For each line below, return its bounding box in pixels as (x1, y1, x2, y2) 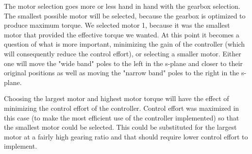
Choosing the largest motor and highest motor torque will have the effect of (4, 93, 229, 103)
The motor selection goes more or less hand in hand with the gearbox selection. (4, 1, 240, 11)
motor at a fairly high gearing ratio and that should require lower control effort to (4, 131, 248, 141)
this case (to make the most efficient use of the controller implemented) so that (4, 112, 239, 122)
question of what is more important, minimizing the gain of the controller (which (4, 39, 245, 49)
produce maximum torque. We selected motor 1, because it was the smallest (4, 20, 230, 30)
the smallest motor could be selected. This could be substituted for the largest (4, 122, 237, 132)
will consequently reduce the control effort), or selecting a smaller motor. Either (4, 48, 241, 58)
